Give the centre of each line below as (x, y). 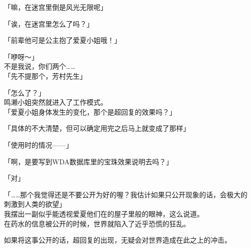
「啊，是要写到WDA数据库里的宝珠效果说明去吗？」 (89, 161)
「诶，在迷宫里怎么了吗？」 (49, 23)
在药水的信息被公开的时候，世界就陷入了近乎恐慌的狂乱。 (97, 223)
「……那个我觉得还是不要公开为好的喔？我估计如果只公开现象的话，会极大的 (126, 194)
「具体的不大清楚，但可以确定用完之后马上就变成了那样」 (97, 128)
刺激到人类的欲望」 (35, 204)
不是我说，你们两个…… (40, 66)
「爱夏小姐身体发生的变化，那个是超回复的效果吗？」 (90, 111)
